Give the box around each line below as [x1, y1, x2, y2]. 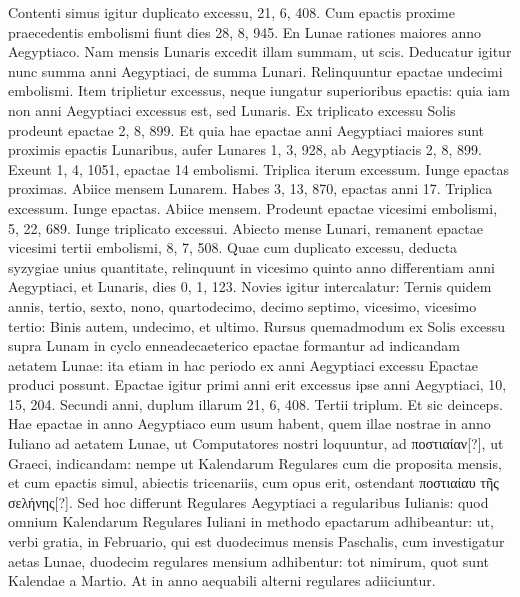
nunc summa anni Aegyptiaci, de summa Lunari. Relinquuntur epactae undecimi [8, 60, 503, 81]
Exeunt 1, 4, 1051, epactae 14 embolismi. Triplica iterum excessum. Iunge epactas [8, 158, 510, 179]
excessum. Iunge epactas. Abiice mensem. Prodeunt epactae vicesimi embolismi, [8, 197, 498, 218]
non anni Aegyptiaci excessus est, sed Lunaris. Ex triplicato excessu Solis [8, 99, 456, 120]
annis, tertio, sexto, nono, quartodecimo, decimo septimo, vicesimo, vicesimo [8, 295, 477, 316]
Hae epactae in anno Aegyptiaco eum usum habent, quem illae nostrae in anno [8, 413, 491, 434]
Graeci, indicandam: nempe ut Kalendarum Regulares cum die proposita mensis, [8, 452, 502, 473]
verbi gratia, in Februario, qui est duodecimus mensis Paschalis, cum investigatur [8, 531, 505, 552]
